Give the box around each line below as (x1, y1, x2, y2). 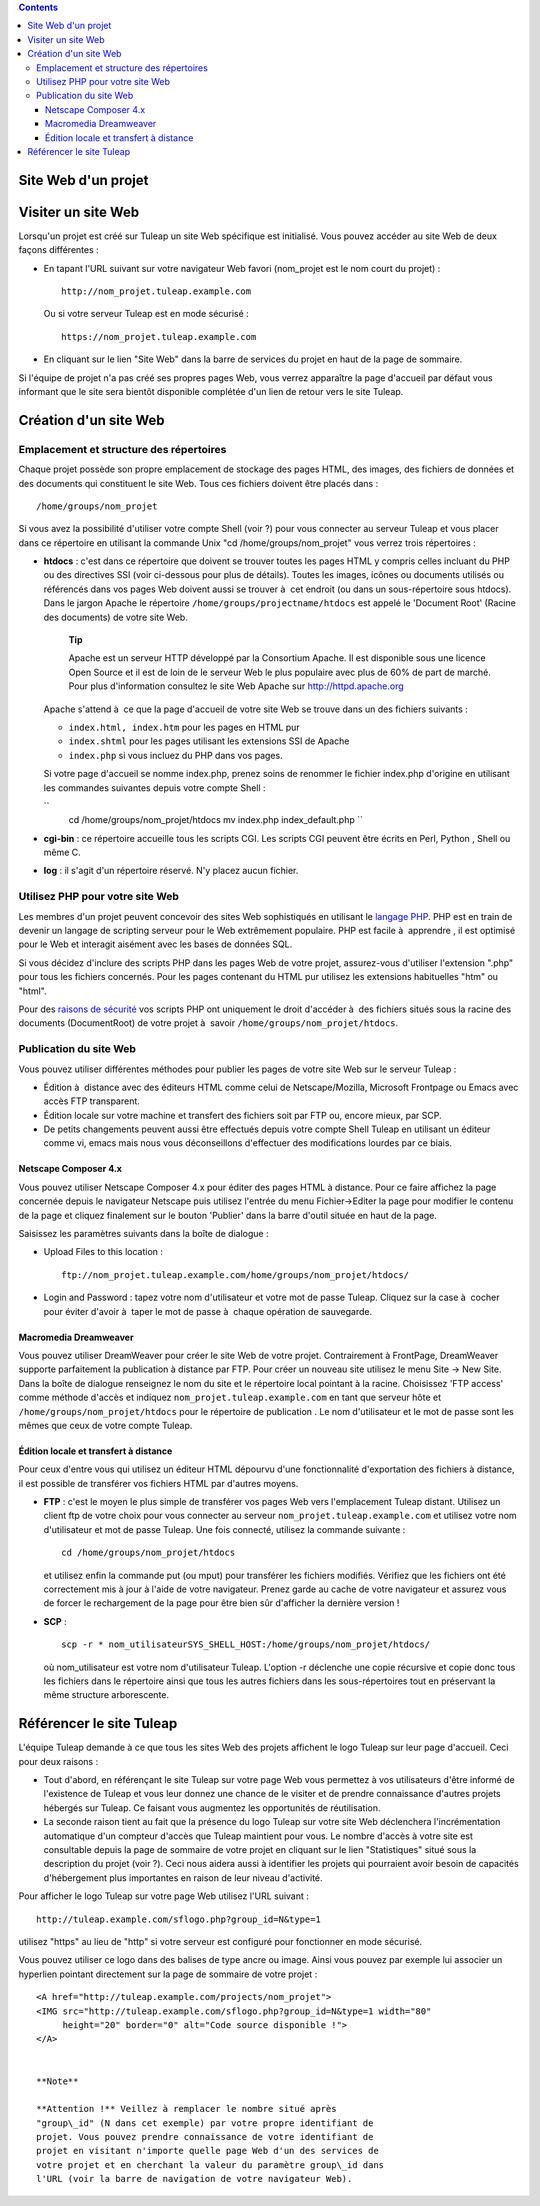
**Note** (36, 2075, 79, 2087)
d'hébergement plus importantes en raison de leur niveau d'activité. (43, 1871, 324, 1884)
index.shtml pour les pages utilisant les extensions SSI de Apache (68, 735, 350, 747)
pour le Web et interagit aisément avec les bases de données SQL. (18, 938, 293, 950)
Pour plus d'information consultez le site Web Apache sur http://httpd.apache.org (68, 680, 404, 692)
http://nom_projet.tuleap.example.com (61, 286, 252, 297)
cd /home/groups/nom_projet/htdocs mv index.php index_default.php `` (68, 814, 364, 826)
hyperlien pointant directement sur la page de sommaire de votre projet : (18, 1968, 318, 1980)
